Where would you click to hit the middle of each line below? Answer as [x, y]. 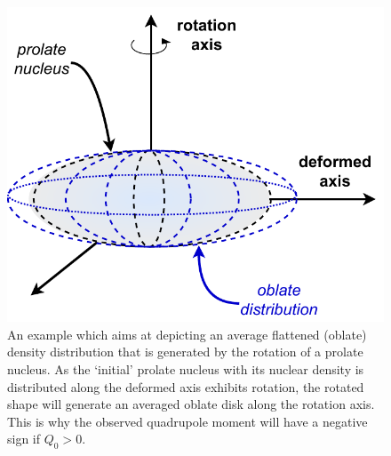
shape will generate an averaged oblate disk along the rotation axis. [191, 404]
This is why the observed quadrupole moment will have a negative [188, 421]
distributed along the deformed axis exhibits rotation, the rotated [186, 386]
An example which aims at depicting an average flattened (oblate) [187, 334]
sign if [24, 439]
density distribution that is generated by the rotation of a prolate [185, 352]
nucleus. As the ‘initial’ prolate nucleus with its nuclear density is [186, 368]
